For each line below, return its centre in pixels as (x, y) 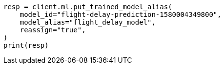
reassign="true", (53, 30)
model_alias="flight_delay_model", (88, 22)
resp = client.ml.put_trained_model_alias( (88, 7)
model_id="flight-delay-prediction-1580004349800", (121, 14)
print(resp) (26, 45)
